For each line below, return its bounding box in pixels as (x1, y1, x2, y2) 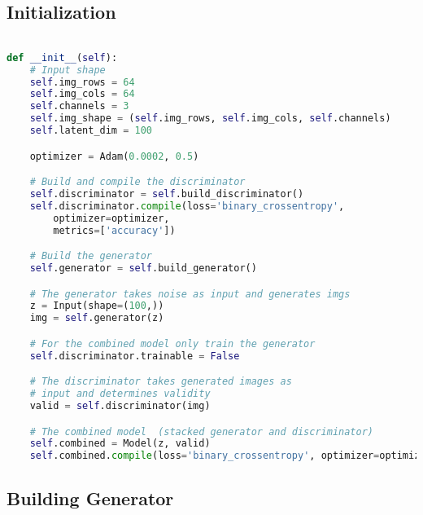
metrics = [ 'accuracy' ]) (53, 224, 176, 236)
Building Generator (7, 485, 174, 510)
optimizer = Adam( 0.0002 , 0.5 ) (29, 150, 199, 162)
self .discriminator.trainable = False (29, 350, 240, 362)
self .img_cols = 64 (29, 88, 135, 100)
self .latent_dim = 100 (29, 125, 153, 137)
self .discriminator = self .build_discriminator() (29, 188, 304, 200)
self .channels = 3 (29, 100, 129, 112)
